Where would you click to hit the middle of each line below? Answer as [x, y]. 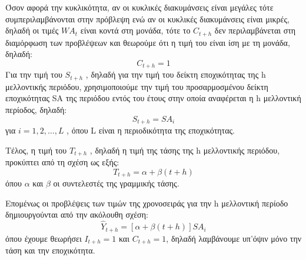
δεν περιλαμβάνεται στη [255, 30]
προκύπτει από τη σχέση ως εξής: [62, 162]
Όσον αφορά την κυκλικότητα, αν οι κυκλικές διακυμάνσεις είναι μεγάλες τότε [139, 7]
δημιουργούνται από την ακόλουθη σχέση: [77, 214]
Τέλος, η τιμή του [36, 150]
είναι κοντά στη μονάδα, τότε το [135, 30]
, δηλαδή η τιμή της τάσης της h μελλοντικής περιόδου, [185, 150]
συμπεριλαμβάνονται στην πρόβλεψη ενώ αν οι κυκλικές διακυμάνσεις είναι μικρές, [147, 19]
